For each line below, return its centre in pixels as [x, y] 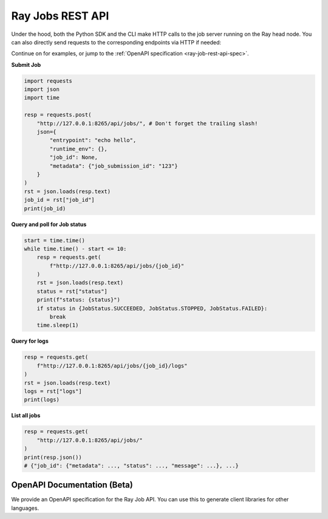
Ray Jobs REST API [60, 16]
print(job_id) [45, 208]
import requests [48, 81]
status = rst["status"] [72, 291]
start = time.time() [54, 240]
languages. [25, 508]
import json [42, 89]
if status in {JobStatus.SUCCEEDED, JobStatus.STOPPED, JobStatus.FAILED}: [152, 308]
